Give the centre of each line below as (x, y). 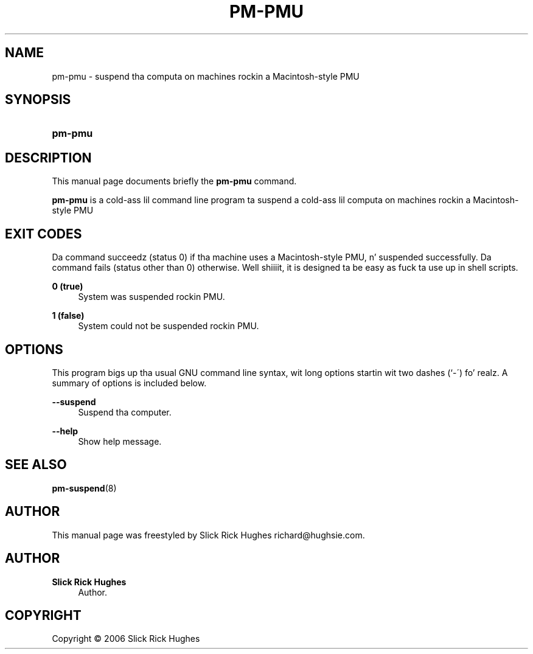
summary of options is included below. (129, 383)
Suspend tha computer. (125, 412)
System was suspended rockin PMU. (152, 297)
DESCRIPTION (48, 158)
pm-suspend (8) (84, 488)
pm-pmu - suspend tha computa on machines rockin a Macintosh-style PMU (206, 76)
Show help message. (120, 441)
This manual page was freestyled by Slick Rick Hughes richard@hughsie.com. (208, 535)
